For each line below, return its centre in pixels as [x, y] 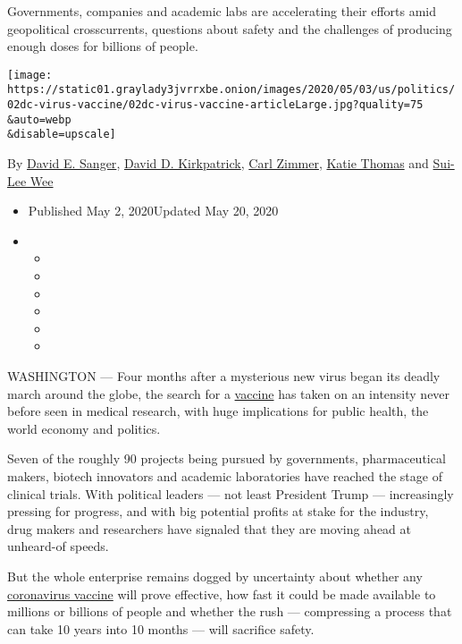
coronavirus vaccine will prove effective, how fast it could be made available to [222, 593]
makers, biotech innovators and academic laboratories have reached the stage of [225, 475]
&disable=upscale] [62, 135]
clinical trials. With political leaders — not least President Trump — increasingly [231, 493]
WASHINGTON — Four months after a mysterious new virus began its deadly [224, 376]
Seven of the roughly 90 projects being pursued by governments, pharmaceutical [227, 458]
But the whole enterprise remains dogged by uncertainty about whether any [215, 576]
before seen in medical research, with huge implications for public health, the [218, 411]
